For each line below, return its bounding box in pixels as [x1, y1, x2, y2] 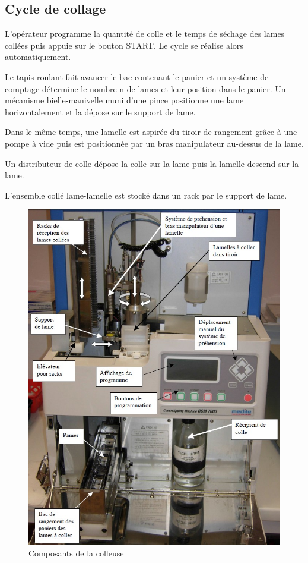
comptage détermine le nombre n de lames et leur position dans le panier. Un [5, 82, 286, 95]
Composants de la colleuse [28, 547, 124, 559]
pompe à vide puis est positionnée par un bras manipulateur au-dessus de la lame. [5, 137, 304, 149]
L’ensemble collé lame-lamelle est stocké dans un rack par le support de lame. [5, 188, 287, 201]
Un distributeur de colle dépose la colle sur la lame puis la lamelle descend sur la [5, 157, 299, 169]
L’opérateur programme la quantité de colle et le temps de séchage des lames [5, 27, 285, 40]
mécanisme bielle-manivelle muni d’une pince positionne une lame [5, 94, 244, 106]
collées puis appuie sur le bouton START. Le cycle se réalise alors [5, 39, 243, 51]
